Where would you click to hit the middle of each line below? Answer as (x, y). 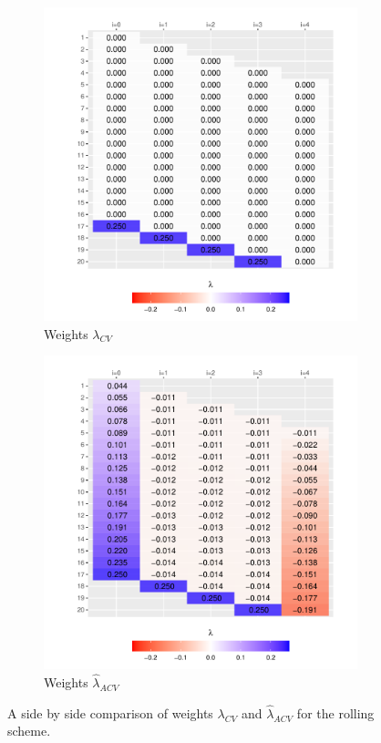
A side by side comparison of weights (110, 712)
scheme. (29, 731)
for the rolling (335, 712)
